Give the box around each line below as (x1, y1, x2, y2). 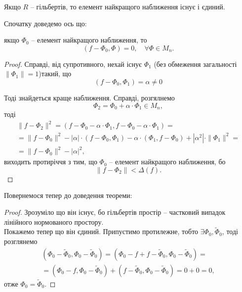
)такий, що (39, 68, 72, 79)
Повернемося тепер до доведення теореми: (4, 190, 132, 200)
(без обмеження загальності (154, 58, 237, 69)
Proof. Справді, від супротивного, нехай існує (4, 58, 142, 69)
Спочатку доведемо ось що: (4, 18, 87, 28)
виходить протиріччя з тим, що (4, 156, 97, 167)
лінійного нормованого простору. (4, 216, 104, 227)
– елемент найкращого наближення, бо (109, 156, 226, 167)
